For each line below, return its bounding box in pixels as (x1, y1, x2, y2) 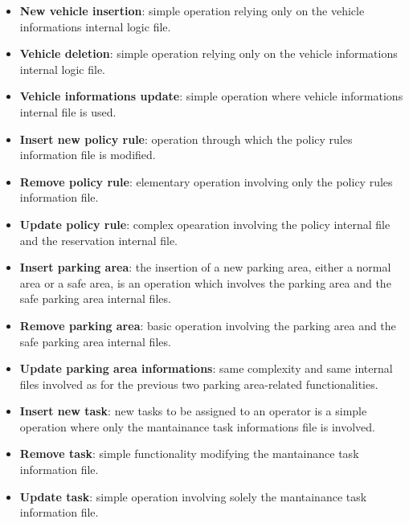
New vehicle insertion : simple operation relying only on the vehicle (19, 2, 365, 18)
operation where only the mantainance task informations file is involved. (19, 418, 375, 435)
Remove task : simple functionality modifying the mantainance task (19, 445, 359, 462)
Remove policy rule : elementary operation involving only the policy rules (19, 173, 393, 190)
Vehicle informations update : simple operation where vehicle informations (19, 88, 403, 104)
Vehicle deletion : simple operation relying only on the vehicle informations (19, 45, 398, 62)
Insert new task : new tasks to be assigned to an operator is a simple (19, 402, 367, 419)
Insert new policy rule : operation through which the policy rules (19, 130, 353, 147)
